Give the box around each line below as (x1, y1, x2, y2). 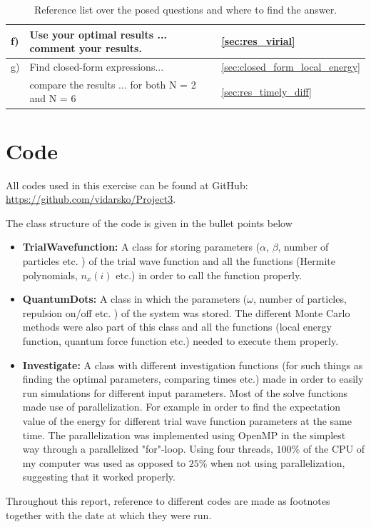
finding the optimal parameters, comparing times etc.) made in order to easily (22, 371, 364, 386)
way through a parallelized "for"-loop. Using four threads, (22, 441, 273, 456)
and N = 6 (29, 91, 76, 106)
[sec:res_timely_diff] (221, 84, 312, 99)
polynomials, (22, 267, 78, 282)
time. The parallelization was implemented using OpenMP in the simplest (22, 427, 346, 442)
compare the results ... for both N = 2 (29, 76, 196, 91)
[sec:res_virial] (221, 34, 295, 49)
